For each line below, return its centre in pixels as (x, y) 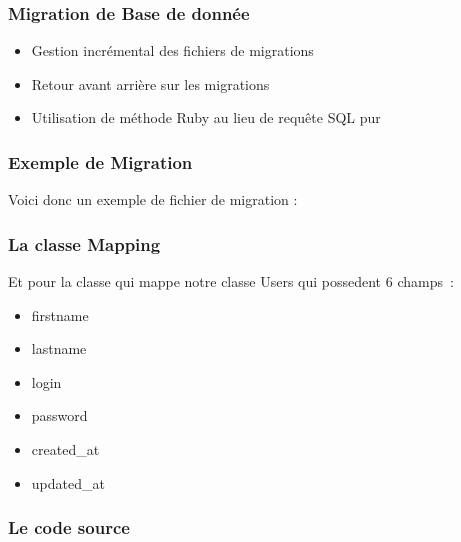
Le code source (69, 527)
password (59, 415)
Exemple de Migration (100, 161)
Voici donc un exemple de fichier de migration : (153, 199)
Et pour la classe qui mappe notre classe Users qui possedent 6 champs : (231, 281)
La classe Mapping (84, 243)
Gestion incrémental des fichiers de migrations (172, 50)
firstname (60, 314)
